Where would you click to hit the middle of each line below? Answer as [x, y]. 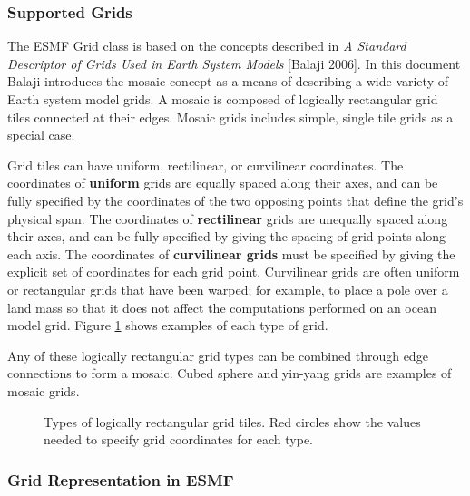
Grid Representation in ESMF [121, 479]
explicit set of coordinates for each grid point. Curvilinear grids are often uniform [234, 272]
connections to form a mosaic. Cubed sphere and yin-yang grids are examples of [230, 373]
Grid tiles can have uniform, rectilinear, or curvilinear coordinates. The [206, 165]
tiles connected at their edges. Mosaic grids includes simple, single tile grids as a [230, 117]
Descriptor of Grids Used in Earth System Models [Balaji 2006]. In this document [234, 63]
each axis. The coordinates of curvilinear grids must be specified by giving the [231, 253]
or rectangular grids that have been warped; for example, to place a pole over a [228, 289]
